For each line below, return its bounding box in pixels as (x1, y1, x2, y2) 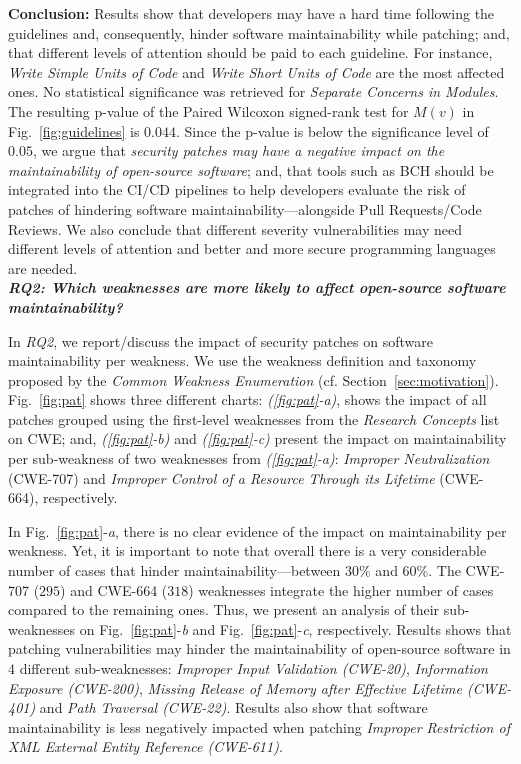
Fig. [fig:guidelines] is (8, 120, 140, 141)
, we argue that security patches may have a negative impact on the (32, 140, 445, 161)
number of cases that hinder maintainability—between (8, 560, 341, 581)
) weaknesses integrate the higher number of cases (188, 579, 494, 600)
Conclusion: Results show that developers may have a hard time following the (8, 3, 495, 23)
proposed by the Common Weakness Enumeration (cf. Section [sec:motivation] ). (8, 369, 499, 390)
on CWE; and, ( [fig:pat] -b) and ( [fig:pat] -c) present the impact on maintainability (8, 428, 507, 449)
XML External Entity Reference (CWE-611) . (8, 736, 283, 757)
